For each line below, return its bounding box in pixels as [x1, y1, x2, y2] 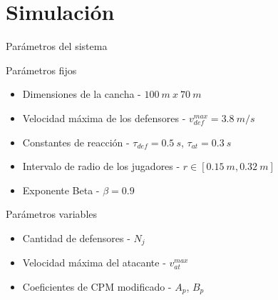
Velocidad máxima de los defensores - [22, 110, 186, 125]
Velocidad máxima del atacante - [22, 255, 166, 270]
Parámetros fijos [6, 62, 77, 77]
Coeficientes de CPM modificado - [22, 279, 172, 294]
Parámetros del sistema [6, 39, 108, 54]
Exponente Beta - [22, 182, 100, 197]
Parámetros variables [6, 206, 98, 221]
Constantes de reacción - [22, 134, 130, 149]
